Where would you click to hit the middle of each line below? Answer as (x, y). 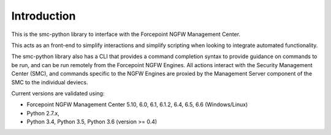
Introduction (44, 16)
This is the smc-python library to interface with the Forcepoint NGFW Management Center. (126, 34)
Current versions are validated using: (58, 93)
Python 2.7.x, (43, 113)
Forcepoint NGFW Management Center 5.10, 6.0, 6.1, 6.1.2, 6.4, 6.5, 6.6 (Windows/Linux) (137, 104)
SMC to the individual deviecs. (50, 82)
